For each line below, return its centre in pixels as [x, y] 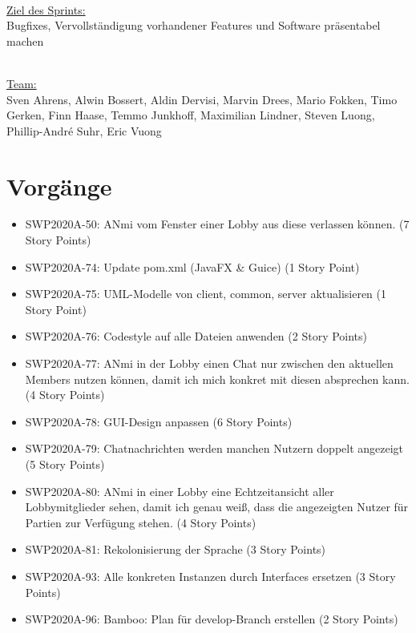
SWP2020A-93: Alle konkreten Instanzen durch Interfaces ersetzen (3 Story [210, 576]
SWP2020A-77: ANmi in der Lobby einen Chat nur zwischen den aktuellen [209, 363]
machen [25, 40]
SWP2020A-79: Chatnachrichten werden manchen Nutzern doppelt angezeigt [214, 448]
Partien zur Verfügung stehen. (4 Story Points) [141, 522]
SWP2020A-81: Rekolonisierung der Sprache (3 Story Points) [176, 549]
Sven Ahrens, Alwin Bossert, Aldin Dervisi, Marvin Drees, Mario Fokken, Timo [202, 99]
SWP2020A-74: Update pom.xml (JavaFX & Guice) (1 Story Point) [192, 266]
